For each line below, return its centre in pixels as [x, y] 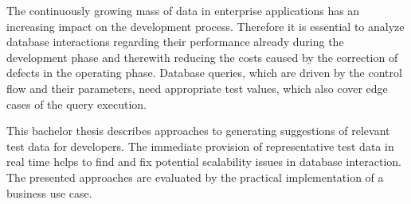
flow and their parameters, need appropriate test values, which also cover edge [197, 88]
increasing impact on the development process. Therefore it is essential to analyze [205, 26]
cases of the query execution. [76, 104]
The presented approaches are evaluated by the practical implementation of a [195, 177]
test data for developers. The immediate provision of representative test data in [200, 146]
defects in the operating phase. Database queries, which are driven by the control [204, 73]
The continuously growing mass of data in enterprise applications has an [183, 10]
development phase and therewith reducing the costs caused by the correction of [202, 57]
